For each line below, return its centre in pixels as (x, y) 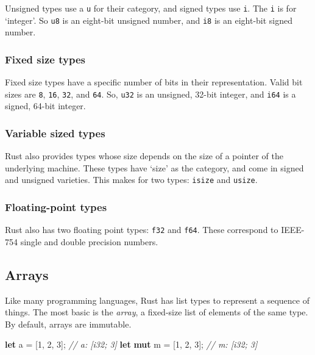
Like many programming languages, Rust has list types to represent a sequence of (157, 300)
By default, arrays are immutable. (68, 324)
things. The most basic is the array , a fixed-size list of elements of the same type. (157, 312)
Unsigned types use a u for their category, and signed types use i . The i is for (151, 8)
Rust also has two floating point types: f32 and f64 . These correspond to (142, 230)
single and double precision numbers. (89, 241)
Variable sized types (55, 133)
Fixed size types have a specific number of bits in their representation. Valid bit (154, 82)
